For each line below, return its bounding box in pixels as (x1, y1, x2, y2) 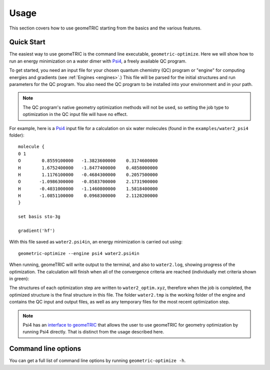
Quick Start (9, 38, 45, 46)
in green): (9, 275, 29, 281)
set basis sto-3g (18, 214, 60, 219)
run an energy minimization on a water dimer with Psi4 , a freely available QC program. (9, 58, 187, 64)
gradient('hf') (18, 228, 55, 233)
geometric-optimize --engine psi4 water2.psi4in (18, 250, 139, 256)
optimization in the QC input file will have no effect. (22, 111, 128, 117)
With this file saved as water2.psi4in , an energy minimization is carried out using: (9, 239, 182, 245)
